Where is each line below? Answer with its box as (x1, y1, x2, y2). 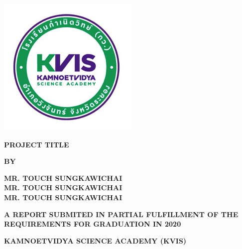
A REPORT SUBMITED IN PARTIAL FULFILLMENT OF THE (4, 209, 239, 219)
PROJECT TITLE (4, 139, 69, 149)
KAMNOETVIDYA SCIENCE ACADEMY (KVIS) (4, 235, 187, 246)
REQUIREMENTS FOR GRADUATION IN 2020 (4, 219, 181, 229)
